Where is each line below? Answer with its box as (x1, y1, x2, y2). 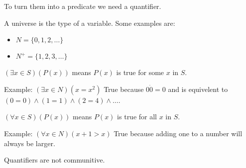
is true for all (117, 111, 157, 122)
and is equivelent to (168, 84, 228, 94)
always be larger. (4, 138, 55, 148)
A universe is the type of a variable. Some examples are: (4, 17, 175, 28)
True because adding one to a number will (114, 128, 243, 138)
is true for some (116, 67, 164, 78)
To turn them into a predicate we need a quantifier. (4, 1, 161, 11)
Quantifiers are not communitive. (4, 155, 105, 165)
